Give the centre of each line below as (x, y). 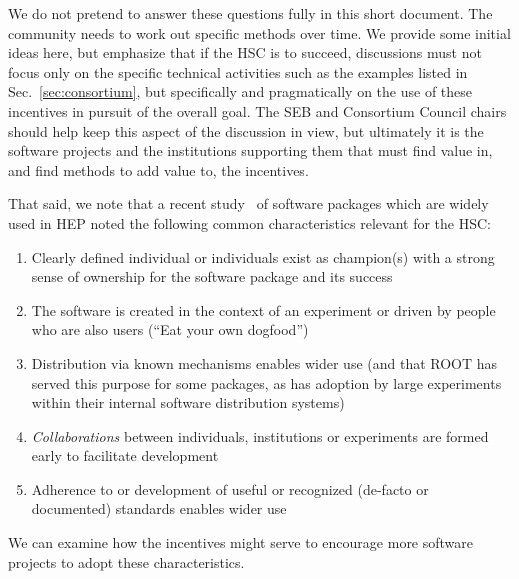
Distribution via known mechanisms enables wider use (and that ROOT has (264, 362)
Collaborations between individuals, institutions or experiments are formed (260, 435)
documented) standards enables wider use (159, 508)
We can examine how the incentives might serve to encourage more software (241, 542)
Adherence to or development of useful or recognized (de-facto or (230, 488)
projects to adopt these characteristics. (126, 561)
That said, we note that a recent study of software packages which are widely (248, 203)
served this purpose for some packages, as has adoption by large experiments (266, 382)
